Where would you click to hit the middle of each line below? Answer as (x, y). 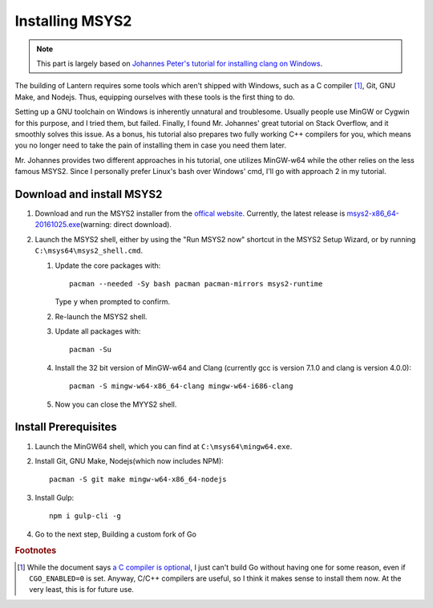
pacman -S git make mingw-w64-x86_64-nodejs (138, 480)
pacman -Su (91, 350)
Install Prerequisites (66, 427)
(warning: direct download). (126, 225)
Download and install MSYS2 (89, 194)
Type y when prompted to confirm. (112, 302)
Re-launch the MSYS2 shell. (101, 316)
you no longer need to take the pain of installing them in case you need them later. (150, 145)
